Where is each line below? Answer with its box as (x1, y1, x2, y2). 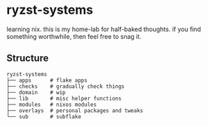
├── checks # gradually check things (6, 82, 125, 90)
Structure (6, 53, 49, 64)
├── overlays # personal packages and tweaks (6, 107, 144, 114)
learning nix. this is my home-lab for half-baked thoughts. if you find (6, 25, 202, 33)
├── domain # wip (6, 89, 67, 96)
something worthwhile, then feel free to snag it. (6, 32, 141, 40)
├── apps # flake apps (6, 77, 88, 84)
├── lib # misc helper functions (6, 95, 122, 102)
